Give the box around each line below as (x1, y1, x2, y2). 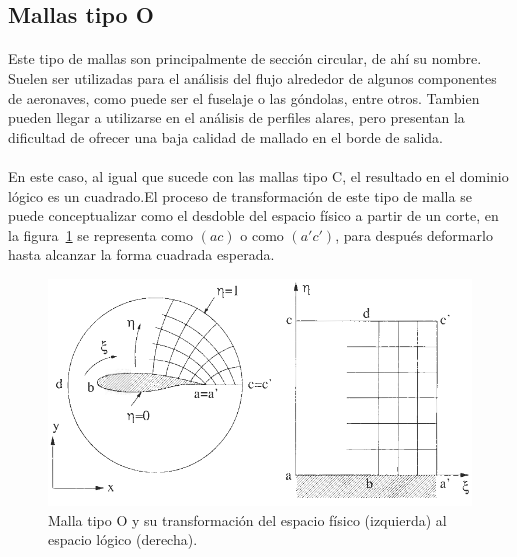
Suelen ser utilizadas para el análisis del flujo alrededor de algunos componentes (8, 67, 497, 88)
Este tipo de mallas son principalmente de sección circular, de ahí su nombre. (8, 48, 482, 69)
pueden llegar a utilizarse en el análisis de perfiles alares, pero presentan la (8, 107, 465, 128)
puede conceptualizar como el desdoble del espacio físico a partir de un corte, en (8, 205, 499, 226)
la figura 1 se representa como (8, 224, 193, 245)
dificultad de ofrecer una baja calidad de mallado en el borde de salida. (8, 126, 444, 147)
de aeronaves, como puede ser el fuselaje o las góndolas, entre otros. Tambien (8, 87, 480, 108)
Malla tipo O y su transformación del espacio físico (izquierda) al (48, 509, 447, 530)
